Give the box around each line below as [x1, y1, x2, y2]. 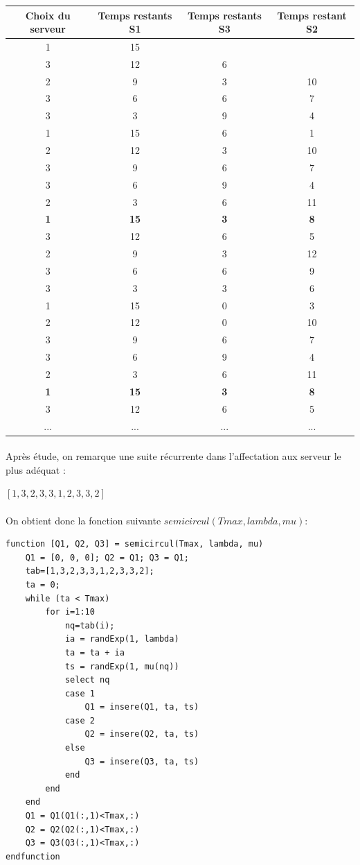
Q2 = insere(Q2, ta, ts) [84, 729, 199, 739]
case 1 [64, 688, 95, 699]
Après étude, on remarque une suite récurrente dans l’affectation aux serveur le [6, 449, 341, 463]
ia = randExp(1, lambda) [64, 634, 179, 644]
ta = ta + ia [64, 647, 125, 658]
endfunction [6, 851, 60, 862]
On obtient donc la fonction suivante [6, 513, 161, 527]
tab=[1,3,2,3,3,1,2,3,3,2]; [25, 566, 154, 576]
